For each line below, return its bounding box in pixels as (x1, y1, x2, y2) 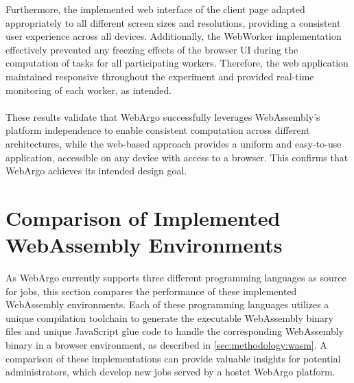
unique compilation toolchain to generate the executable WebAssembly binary (5, 310, 333, 325)
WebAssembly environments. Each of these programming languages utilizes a (5, 297, 329, 312)
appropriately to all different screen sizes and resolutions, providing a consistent (5, 15, 341, 30)
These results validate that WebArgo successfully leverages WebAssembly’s (5, 109, 320, 124)
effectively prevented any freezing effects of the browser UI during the (5, 42, 298, 56)
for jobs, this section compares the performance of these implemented (5, 283, 297, 298)
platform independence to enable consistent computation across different (5, 123, 310, 137)
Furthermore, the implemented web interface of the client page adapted (5, 2, 305, 16)
